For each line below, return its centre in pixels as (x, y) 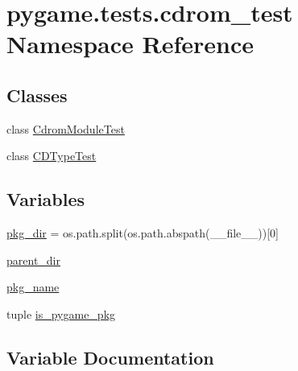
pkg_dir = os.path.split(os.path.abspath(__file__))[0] (143, 233)
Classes (37, 95)
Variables (46, 199)
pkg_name (33, 287)
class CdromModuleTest (66, 128)
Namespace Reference (130, 44)
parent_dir (33, 260)
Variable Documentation (110, 357)
